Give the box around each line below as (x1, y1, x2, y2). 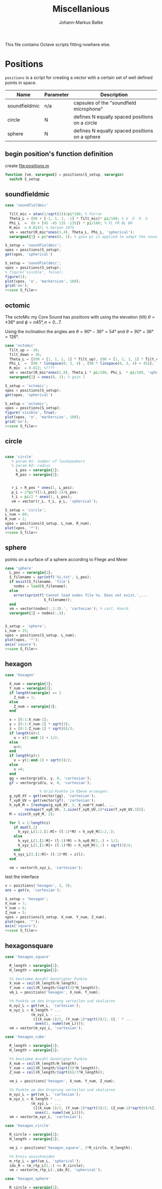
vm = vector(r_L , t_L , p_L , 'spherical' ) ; (11, 498, 98, 504)
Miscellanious (52, 3, 110, 15)
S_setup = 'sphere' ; (5, 624, 47, 629)
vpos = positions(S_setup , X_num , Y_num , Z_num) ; (5, 915, 107, 919)
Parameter (44, 91, 69, 98)
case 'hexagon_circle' (5, 1124, 51, 1128)
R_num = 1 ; (5, 516, 27, 522)
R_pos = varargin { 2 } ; (15, 472, 59, 477)
